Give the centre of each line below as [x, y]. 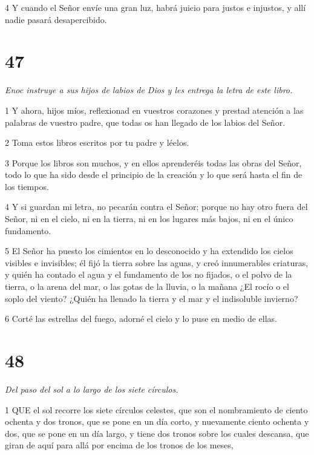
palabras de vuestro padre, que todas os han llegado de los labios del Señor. [145, 122]
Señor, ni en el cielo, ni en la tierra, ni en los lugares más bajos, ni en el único [149, 219]
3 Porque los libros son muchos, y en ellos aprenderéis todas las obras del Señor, [153, 162]
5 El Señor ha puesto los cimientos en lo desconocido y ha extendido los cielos [149, 251]
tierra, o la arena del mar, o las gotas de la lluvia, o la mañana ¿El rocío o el [147, 286]
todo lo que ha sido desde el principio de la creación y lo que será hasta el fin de [154, 175]
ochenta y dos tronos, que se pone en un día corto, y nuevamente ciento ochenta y [157, 421]
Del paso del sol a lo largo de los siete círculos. [92, 389]
